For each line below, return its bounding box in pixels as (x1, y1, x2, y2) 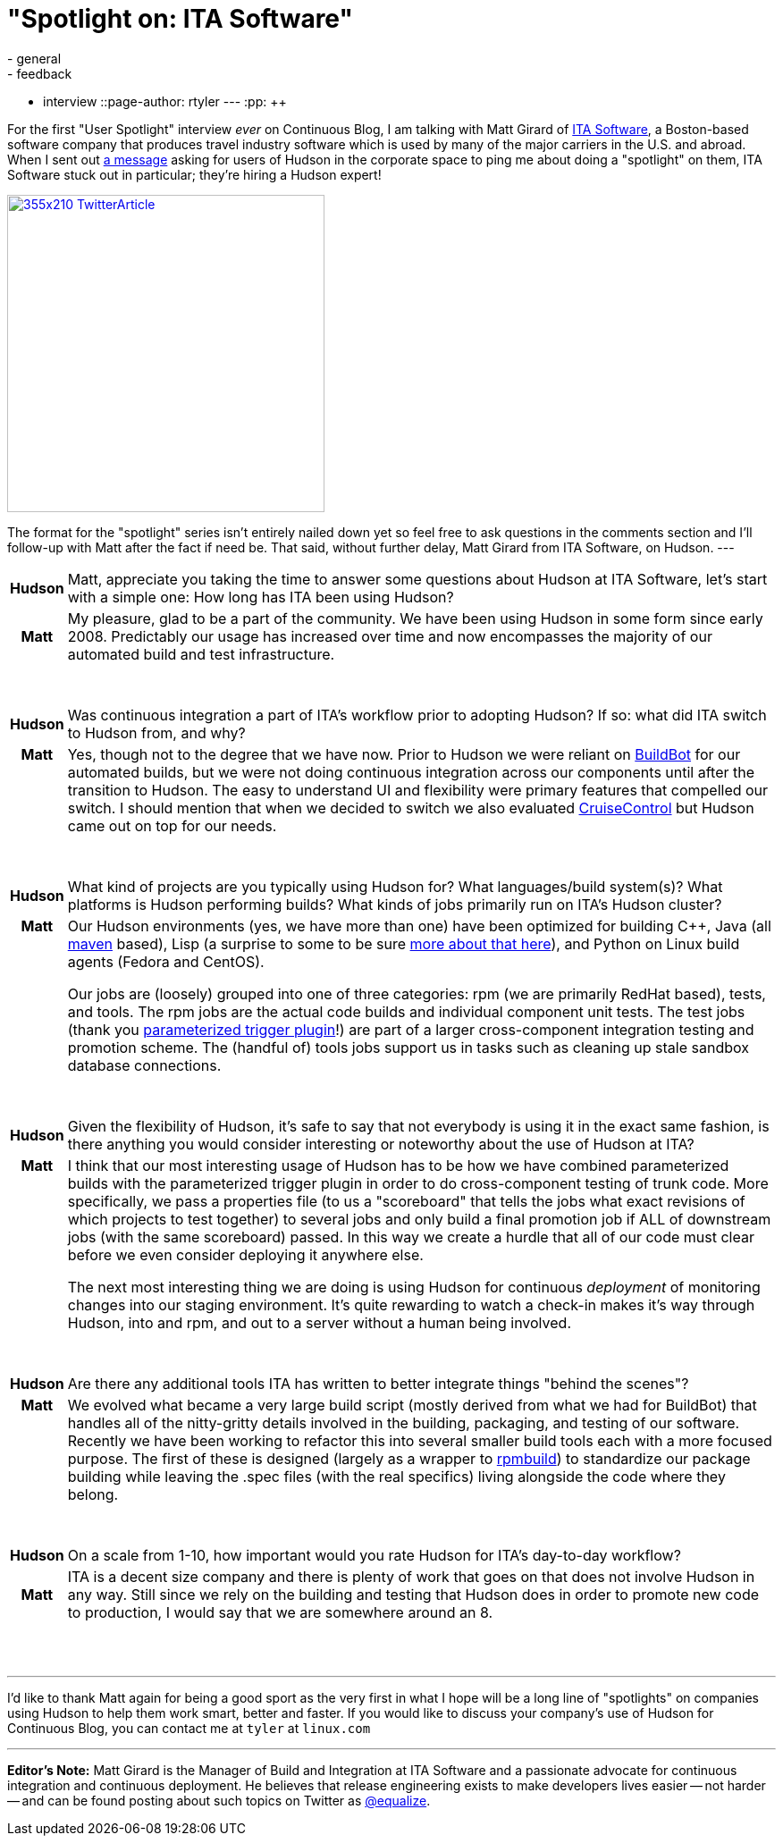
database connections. (67, 1056, 222, 1074)
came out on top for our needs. (67, 816, 277, 835)
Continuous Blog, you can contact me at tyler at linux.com (7, 1720, 371, 1736)
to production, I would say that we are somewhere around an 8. (67, 1603, 493, 1621)
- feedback (7, 65, 72, 81)
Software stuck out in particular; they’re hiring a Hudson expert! (7, 166, 382, 182)
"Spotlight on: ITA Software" (7, 4, 353, 34)
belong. (67, 1485, 119, 1503)
